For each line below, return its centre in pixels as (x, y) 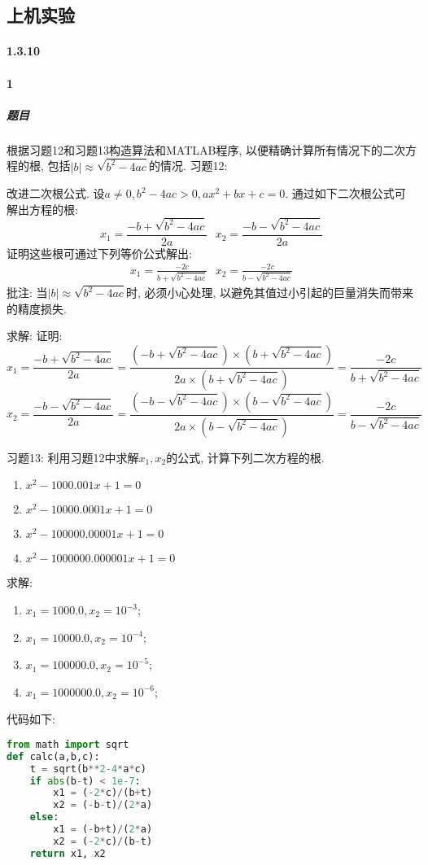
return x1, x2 (68, 853)
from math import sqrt (68, 744)
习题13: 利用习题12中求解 (73, 457)
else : (44, 817)
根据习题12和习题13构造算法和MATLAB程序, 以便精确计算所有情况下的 (194, 149)
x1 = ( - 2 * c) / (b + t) (103, 793)
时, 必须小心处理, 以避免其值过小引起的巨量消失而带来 (270, 293)
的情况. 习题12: (188, 166)
